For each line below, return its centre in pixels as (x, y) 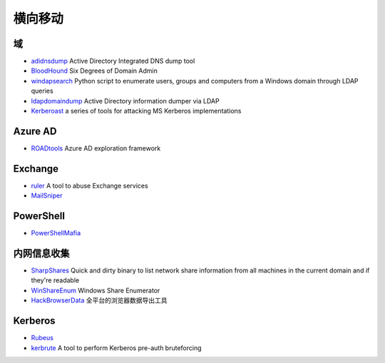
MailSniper (47, 195)
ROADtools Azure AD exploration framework (96, 148)
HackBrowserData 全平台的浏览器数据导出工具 (99, 300)
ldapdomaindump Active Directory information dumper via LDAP (125, 101)
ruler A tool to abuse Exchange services (90, 185)
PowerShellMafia (56, 233)
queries (42, 91)
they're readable (55, 280)
